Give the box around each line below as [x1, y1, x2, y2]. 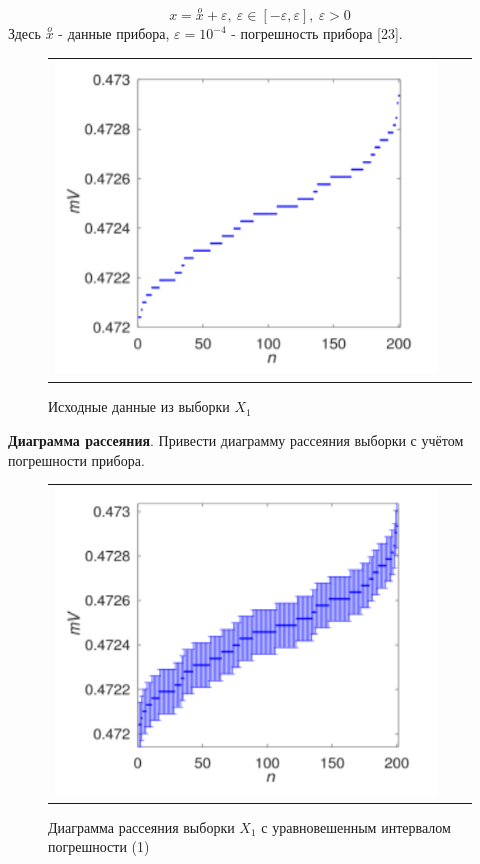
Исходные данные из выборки [48, 396, 230, 417]
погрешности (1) [48, 836, 150, 857]
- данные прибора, [58, 23, 170, 44]
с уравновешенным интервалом [261, 816, 451, 837]
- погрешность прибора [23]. [231, 23, 403, 44]
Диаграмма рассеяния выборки [48, 816, 235, 837]
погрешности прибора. [8, 449, 145, 470]
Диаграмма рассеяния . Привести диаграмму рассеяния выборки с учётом [8, 430, 464, 451]
